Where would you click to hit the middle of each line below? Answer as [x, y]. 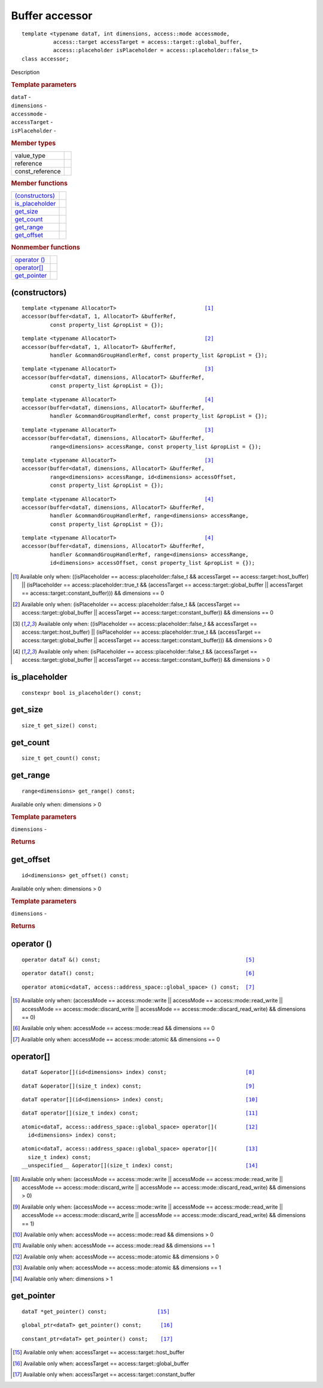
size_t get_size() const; [60, 725]
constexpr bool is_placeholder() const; [82, 693]
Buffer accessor [52, 16]
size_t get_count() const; [61, 758]
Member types [33, 143]
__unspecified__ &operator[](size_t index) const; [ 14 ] [140, 1166]
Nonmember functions [45, 247]
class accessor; [45, 59]
